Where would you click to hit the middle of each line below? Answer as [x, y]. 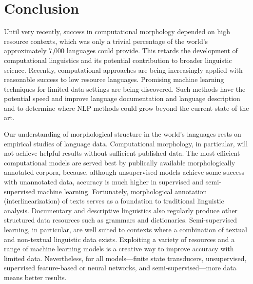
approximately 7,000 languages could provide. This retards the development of [121, 51]
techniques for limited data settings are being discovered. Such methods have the [125, 89]
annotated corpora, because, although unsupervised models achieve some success [124, 172]
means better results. [35, 277]
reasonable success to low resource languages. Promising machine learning [114, 79]
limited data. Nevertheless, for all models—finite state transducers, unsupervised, [125, 258]
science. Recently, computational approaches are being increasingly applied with [123, 70]
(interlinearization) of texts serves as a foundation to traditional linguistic [114, 201]
